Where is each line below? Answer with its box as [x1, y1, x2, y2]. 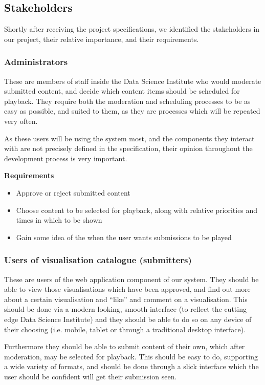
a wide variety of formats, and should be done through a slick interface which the [4, 361, 259, 372]
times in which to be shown [16, 215, 102, 225]
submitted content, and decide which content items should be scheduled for [4, 85, 240, 96]
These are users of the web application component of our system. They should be [4, 273, 259, 284]
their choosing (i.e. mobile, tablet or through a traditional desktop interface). [4, 324, 246, 334]
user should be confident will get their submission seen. [4, 371, 177, 381]
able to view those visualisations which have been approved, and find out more [4, 284, 251, 294]
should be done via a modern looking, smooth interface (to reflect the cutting [4, 304, 247, 314]
